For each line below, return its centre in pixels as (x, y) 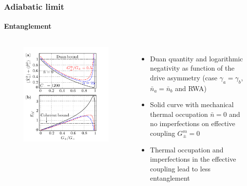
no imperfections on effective (193, 123)
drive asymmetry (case (184, 77)
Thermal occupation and (187, 149)
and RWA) (191, 88)
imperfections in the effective (193, 159)
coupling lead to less (180, 168)
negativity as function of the (192, 68)
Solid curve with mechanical (192, 104)
